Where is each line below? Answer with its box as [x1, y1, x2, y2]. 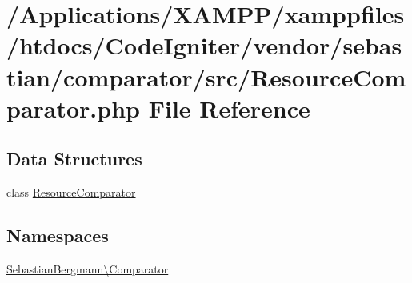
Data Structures [6, 146, 142, 171]
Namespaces [6, 223, 109, 248]
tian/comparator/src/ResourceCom [6, 60, 406, 93]
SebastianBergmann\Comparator [6, 260, 169, 277]
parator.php [6, 91, 140, 124]
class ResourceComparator [6, 184, 136, 201]
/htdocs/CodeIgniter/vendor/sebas [6, 29, 402, 62]
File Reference [148, 91, 310, 124]
